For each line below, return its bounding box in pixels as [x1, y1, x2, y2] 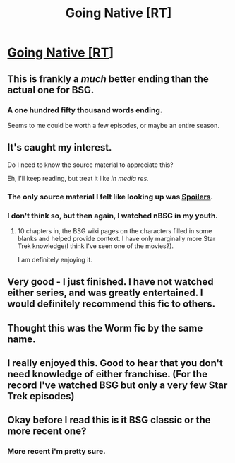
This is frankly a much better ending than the [7, 73, 210, 85]
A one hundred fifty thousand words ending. [7, 105, 163, 115]
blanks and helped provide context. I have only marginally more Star [17, 234, 216, 242]
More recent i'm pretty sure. [7, 447, 106, 457]
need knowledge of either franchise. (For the [7, 368, 208, 380]
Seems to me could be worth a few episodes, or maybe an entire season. [7, 121, 220, 129]
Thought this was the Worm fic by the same [7, 322, 203, 334]
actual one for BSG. [7, 83, 95, 96]
